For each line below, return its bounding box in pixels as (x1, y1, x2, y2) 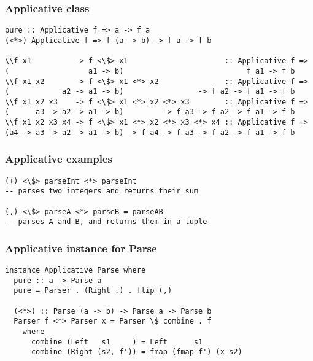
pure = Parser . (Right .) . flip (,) (14, 286, 172, 295)
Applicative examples (5, 151, 112, 166)
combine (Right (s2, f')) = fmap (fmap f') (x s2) (31, 347, 242, 357)
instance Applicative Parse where (5, 266, 146, 275)
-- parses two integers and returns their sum (5, 187, 198, 196)
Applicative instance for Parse (5, 240, 157, 255)
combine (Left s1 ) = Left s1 (31, 337, 203, 346)
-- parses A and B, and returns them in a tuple (5, 217, 207, 227)
